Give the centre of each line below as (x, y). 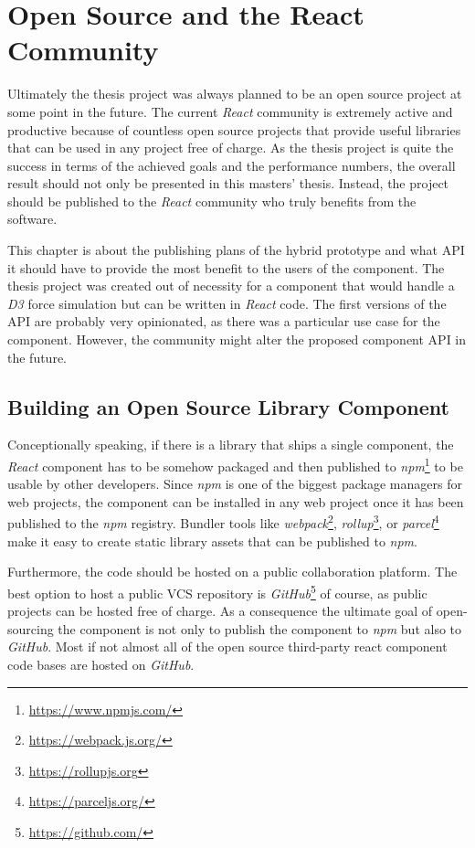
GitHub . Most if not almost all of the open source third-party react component (227, 647)
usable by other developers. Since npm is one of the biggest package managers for (235, 484)
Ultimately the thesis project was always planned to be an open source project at (235, 94)
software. (32, 219)
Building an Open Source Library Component (228, 406)
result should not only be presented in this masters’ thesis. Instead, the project (228, 183)
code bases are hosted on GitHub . (101, 664)
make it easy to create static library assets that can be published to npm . (212, 541)
